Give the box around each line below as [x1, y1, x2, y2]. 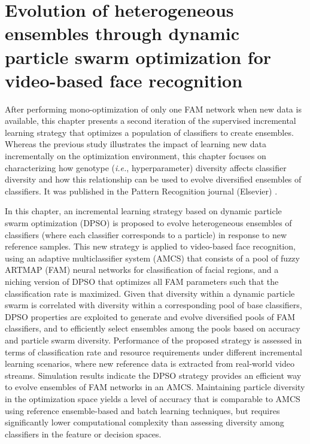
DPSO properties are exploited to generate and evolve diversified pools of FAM [5, 310, 296, 323]
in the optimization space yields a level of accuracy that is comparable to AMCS [5, 392, 300, 405]
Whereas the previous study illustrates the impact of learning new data [5, 138, 266, 150]
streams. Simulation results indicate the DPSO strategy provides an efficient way [5, 369, 302, 381]
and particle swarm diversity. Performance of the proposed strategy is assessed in [5, 333, 302, 346]
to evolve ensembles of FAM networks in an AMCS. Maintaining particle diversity [5, 381, 305, 393]
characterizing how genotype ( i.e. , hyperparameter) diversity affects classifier [5, 161, 287, 174]
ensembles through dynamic [5, 21, 239, 45]
